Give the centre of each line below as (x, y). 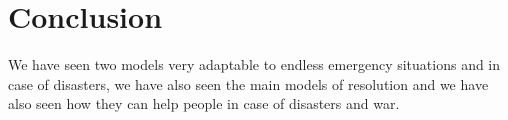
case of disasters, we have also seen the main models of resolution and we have (248, 83)
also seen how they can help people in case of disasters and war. (204, 103)
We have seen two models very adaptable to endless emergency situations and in (254, 64)
